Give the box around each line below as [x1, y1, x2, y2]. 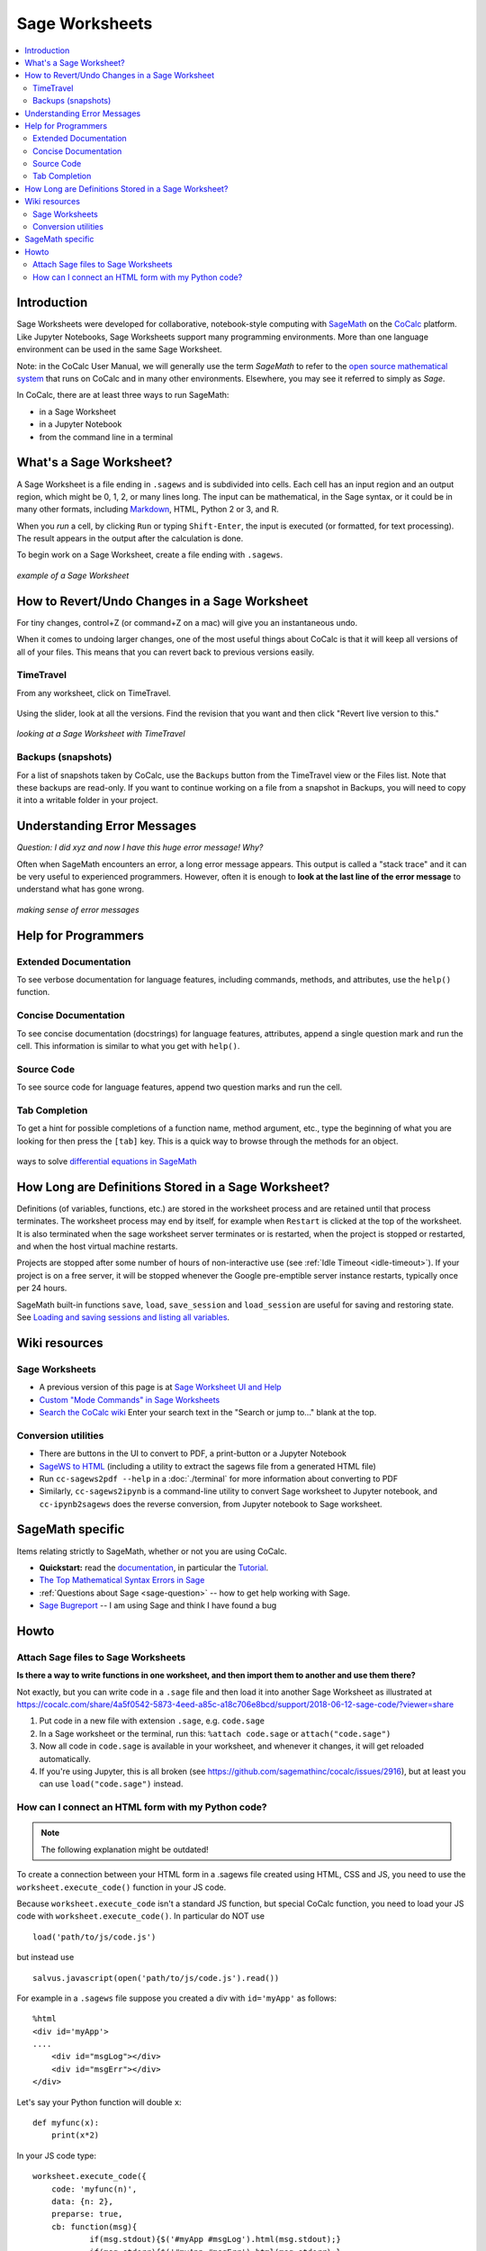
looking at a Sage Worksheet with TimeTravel [16, 728, 185, 739]
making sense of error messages [16, 904, 139, 915]
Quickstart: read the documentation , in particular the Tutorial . [39, 1562, 269, 1573]
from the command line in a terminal [39, 431, 174, 442]
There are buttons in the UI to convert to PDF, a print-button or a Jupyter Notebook [39, 1448, 346, 1459]
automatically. [39, 1753, 92, 1764]
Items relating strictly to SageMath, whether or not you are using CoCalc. [16, 1545, 287, 1557]
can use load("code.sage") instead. [39, 1778, 184, 1789]
